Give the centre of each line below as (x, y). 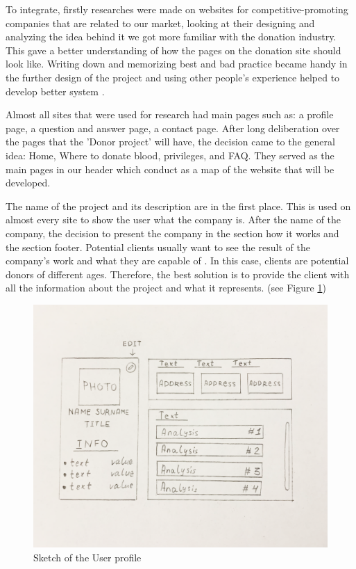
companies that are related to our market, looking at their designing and (160, 23)
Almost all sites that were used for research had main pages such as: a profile (170, 114)
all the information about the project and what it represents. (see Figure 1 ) (166, 288)
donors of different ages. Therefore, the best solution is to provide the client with (178, 274)
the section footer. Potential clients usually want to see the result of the (158, 247)
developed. (28, 183)
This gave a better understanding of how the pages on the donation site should (173, 50)
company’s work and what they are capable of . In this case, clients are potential (177, 261)
